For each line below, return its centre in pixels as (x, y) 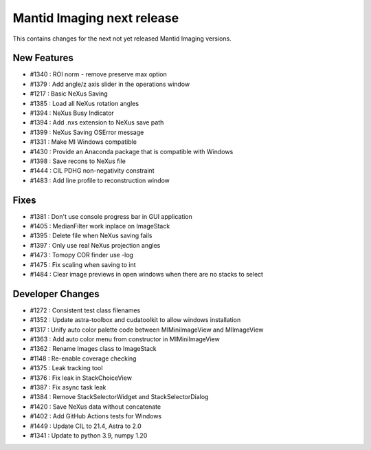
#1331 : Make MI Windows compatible (83, 142)
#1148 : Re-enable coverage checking (83, 358)
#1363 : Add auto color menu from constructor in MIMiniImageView (125, 339)
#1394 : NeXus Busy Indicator (72, 113)
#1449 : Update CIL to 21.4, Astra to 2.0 (86, 426)
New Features (43, 58)
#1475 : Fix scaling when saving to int (83, 264)
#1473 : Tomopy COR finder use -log (82, 255)
